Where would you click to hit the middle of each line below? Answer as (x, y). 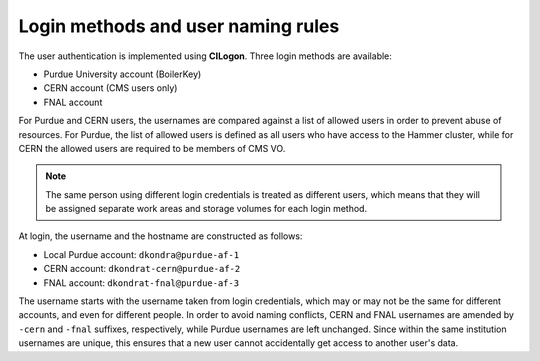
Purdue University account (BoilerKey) (122, 74)
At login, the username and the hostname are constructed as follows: (160, 236)
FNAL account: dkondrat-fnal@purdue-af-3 (141, 282)
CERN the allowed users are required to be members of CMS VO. (152, 148)
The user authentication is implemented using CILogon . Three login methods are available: (205, 56)
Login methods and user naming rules (179, 26)
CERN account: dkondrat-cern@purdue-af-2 (142, 269)
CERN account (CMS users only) (110, 88)
